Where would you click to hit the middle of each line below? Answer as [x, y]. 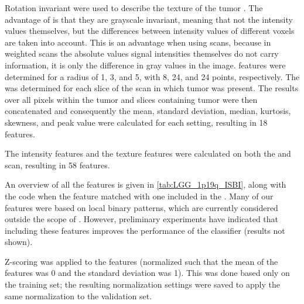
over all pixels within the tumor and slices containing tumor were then [131, 99]
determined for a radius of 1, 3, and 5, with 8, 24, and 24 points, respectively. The [152, 76]
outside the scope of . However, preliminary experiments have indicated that [142, 219]
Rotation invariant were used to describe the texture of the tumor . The [134, 8]
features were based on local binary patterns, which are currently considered [141, 207]
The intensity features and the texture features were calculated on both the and [148, 153]
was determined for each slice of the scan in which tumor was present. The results [152, 88]
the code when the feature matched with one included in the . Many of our [139, 196]
